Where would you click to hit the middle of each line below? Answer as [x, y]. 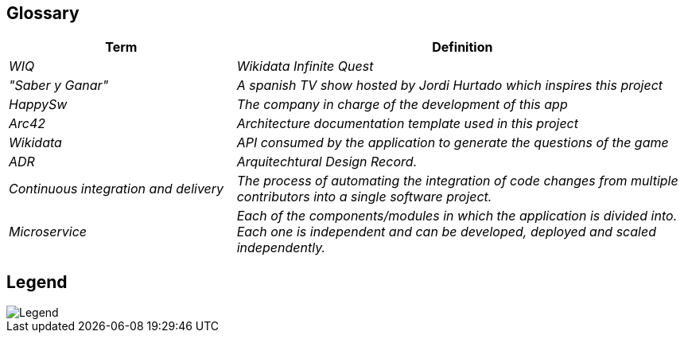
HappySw [38, 105]
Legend [37, 282]
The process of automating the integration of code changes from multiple [457, 181]
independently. [281, 248]
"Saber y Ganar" [59, 86]
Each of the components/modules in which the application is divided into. [457, 216]
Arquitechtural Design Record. [327, 162]
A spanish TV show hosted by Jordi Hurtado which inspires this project [450, 86]
